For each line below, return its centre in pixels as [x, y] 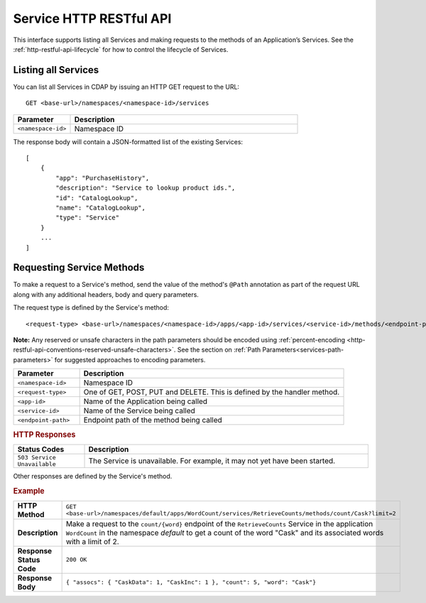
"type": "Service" [88, 218]
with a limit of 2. [93, 541]
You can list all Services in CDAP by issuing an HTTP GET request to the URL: [126, 87]
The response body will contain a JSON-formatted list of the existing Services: [128, 141]
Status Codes [41, 449]
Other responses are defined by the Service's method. [93, 476]
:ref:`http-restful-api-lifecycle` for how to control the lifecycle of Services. [121, 49]
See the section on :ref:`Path [219, 350]
